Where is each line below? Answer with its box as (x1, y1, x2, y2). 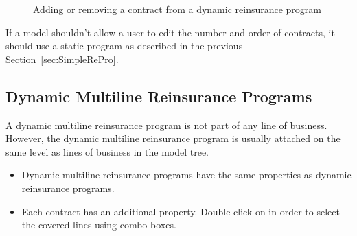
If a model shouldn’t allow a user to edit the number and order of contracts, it (5, 25, 335, 39)
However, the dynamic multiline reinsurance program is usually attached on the (5, 131, 341, 145)
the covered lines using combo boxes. (21, 217, 176, 232)
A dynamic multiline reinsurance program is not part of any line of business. (5, 117, 327, 132)
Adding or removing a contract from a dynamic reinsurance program (33, 2, 322, 16)
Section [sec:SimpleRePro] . (5, 51, 119, 66)
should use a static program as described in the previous (5, 38, 243, 53)
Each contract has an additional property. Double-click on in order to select (21, 204, 340, 218)
